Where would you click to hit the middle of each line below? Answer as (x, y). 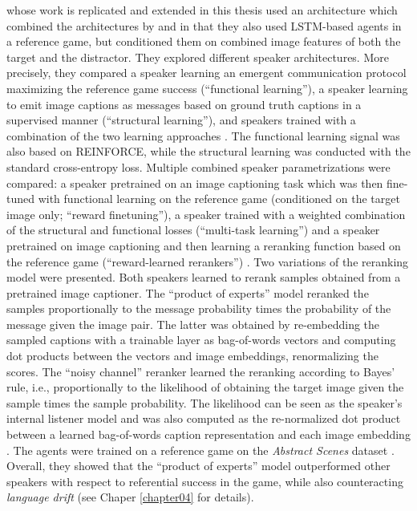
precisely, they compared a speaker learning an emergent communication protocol (206, 73)
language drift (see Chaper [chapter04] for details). (130, 497)
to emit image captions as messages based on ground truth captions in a (184, 104)
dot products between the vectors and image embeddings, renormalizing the (192, 356)
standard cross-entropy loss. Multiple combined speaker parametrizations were (198, 166)
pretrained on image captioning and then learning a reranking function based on (204, 245)
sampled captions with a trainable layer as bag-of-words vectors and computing (201, 340)
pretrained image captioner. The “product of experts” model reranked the (188, 292)
